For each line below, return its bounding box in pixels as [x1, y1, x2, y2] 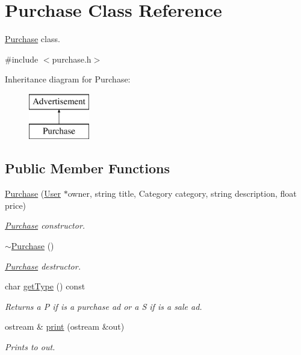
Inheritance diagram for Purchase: [5, 73, 131, 85]
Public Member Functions [5, 159, 170, 177]
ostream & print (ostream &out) [5, 320, 125, 333]
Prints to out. [5, 341, 55, 353]
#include [5, 52, 39, 65]
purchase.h [52, 52, 92, 65]
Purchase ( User [5, 187, 61, 200]
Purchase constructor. [5, 219, 85, 232]
